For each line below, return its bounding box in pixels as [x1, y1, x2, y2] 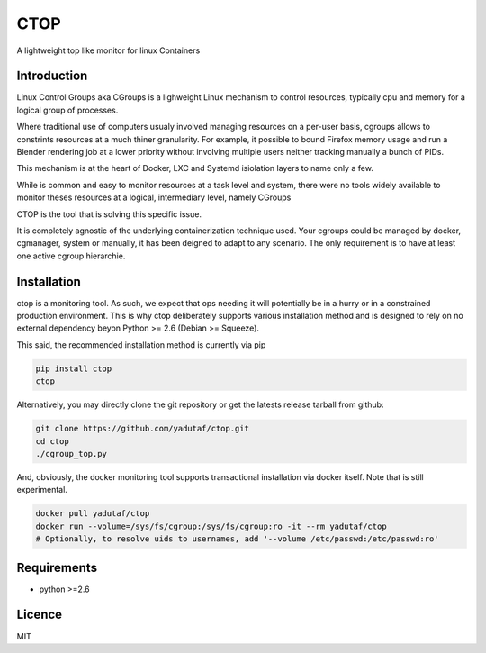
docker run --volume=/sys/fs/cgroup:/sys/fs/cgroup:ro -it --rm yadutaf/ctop [35, 521, 387, 531]
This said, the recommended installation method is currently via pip [16, 339, 266, 350]
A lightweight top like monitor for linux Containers [16, 45, 201, 56]
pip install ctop [35, 363, 112, 374]
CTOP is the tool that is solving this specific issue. [16, 208, 202, 220]
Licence [16, 607, 63, 622]
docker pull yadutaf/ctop [35, 509, 150, 519]
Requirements [16, 559, 98, 576]
